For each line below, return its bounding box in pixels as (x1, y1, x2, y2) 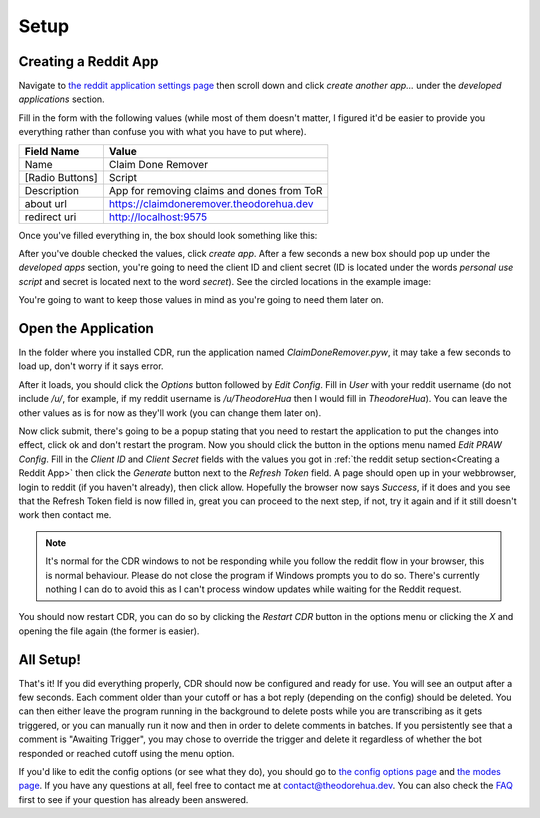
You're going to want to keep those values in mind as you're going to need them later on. (18, 294, 384, 306)
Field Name (24, 144, 80, 158)
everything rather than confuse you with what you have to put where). (18, 126, 307, 138)
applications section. (18, 93, 105, 105)
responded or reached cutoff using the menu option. (18, 747, 235, 759)
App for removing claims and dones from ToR (108, 183, 323, 197)
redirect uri (24, 210, 77, 224)
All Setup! (18, 651, 82, 668)
